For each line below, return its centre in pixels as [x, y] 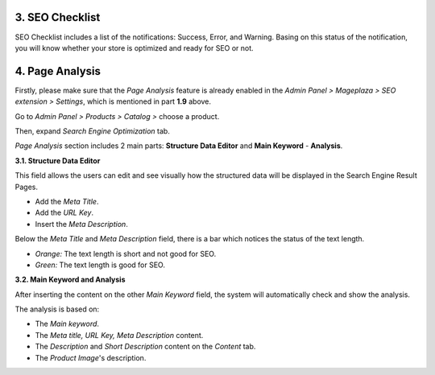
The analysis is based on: [57, 309]
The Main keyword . [67, 324]
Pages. [26, 187]
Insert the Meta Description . [81, 224]
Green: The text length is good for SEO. [100, 265]
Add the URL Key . [64, 212]
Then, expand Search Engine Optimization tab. [93, 131]
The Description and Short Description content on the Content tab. [145, 347]
